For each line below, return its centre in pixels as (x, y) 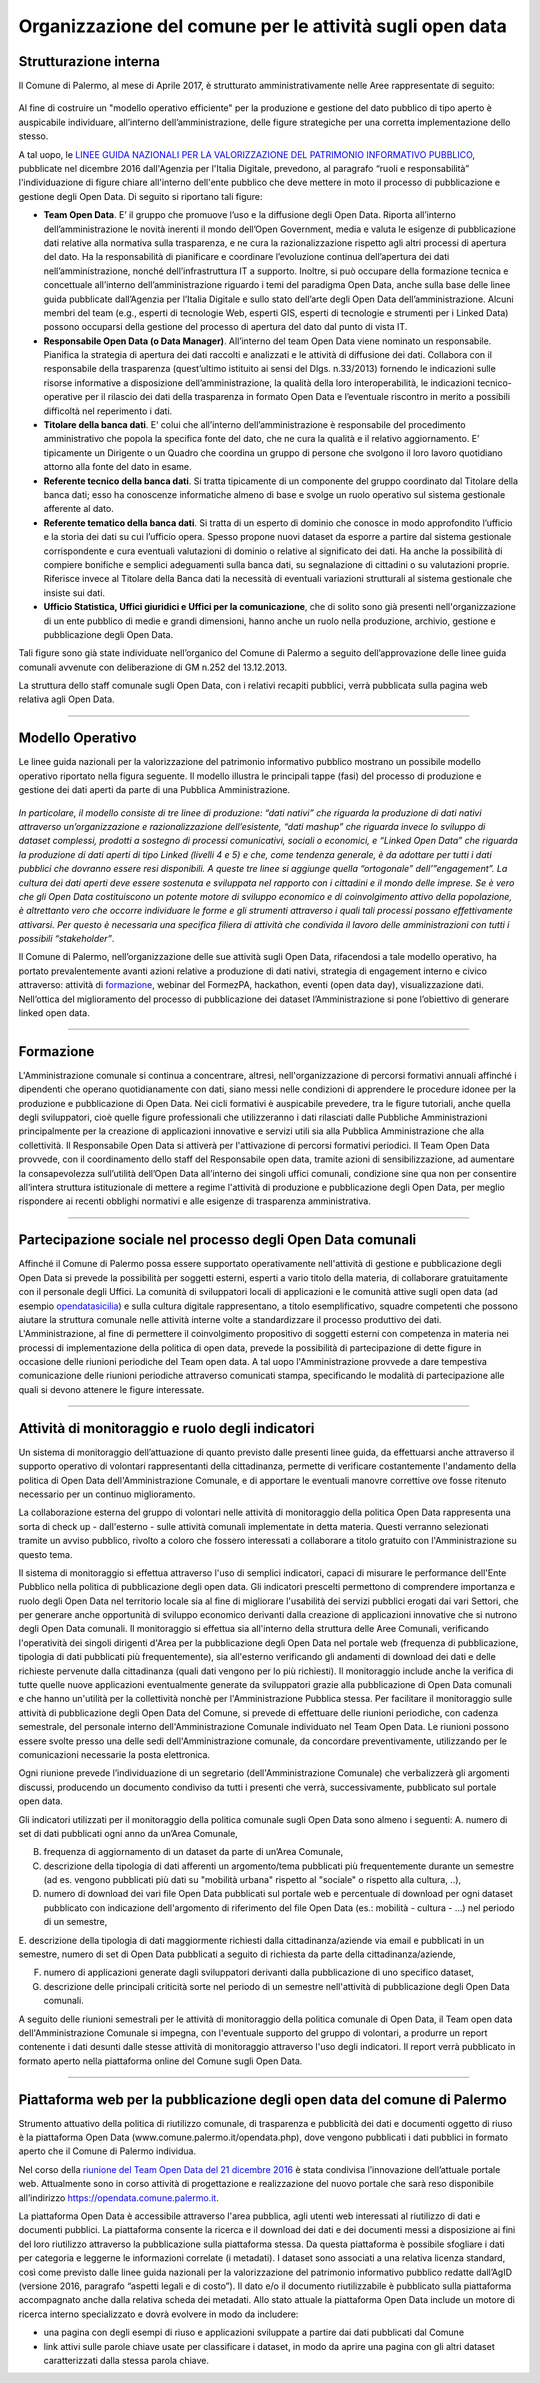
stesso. (33, 136)
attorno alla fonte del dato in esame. (117, 467)
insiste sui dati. (74, 592)
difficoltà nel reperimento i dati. (108, 411)
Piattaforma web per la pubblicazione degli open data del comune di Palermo (262, 2099)
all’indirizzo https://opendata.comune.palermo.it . (118, 2197)
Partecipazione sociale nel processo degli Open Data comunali (217, 1240)
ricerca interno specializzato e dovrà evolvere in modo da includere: (158, 2314)
